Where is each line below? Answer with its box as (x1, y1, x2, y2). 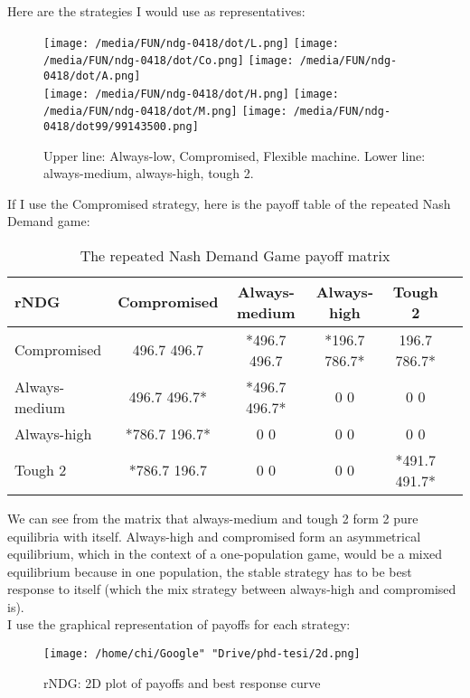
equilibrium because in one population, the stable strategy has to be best (7, 561, 412, 580)
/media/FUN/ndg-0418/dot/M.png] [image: (43, 105, 287, 118)
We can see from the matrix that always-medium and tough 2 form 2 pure (7, 508, 418, 527)
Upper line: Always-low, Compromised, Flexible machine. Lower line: (43, 146, 426, 165)
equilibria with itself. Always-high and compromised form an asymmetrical (7, 526, 421, 545)
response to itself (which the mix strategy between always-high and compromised (7, 580, 456, 599)
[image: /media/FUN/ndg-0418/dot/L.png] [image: (43, 36, 339, 50)
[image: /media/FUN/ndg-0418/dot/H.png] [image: (43, 87, 339, 100)
